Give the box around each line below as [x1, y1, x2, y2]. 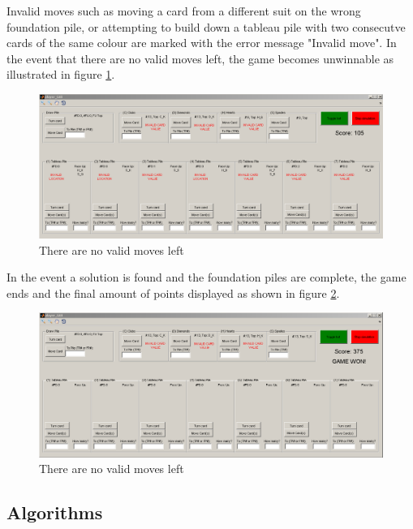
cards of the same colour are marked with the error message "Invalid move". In [6, 34, 397, 51]
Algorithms [6, 500, 103, 525]
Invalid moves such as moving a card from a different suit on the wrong [6, 2, 361, 19]
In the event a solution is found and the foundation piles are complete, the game [6, 269, 407, 286]
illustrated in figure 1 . [6, 66, 115, 83]
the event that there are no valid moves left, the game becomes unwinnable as [6, 49, 394, 67]
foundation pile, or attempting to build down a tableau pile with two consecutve [6, 18, 406, 35]
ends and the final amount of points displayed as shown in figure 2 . [6, 284, 340, 301]
